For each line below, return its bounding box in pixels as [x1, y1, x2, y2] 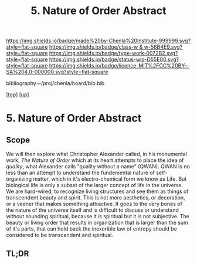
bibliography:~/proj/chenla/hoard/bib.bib [6, 80, 105, 87]
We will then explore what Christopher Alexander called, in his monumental [6, 151, 188, 158]
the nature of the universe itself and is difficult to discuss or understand [6, 207, 179, 214]
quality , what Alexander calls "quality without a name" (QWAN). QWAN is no [6, 163, 191, 170]
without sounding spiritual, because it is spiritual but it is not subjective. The [6, 213, 189, 220]
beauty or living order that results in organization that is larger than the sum [6, 219, 189, 226]
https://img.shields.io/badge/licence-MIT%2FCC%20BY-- [49, 62, 189, 69]
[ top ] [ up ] [6, 91, 29, 98]
